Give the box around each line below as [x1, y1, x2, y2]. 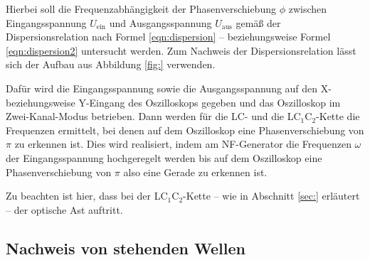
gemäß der [236, 15, 281, 30]
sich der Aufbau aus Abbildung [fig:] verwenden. [6, 57, 216, 72]
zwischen [288, 1, 327, 16]
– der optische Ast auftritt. [6, 202, 123, 217]
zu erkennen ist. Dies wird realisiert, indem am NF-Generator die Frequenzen [14, 136, 351, 151]
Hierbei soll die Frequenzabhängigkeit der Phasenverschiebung [6, 1, 276, 16]
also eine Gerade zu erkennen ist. [123, 164, 268, 179]
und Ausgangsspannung [109, 15, 212, 30]
